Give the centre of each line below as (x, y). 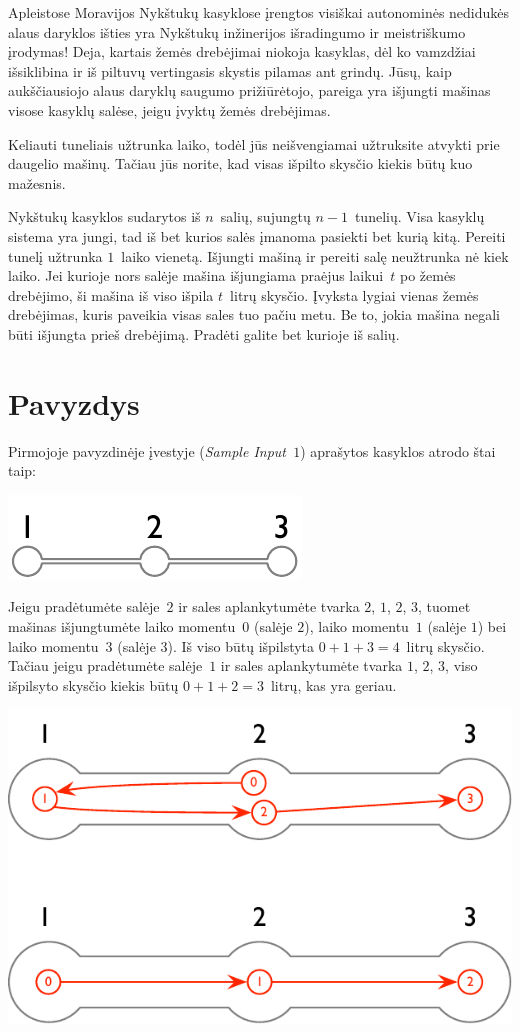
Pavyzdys (74, 402)
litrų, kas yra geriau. (333, 684)
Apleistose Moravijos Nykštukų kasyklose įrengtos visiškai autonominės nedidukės (259, 12)
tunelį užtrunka (55, 255)
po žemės (427, 275)
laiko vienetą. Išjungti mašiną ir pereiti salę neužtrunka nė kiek (315, 255)
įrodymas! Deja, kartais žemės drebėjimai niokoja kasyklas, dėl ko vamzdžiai (242, 51)
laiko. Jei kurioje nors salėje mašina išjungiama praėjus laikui (196, 275)
